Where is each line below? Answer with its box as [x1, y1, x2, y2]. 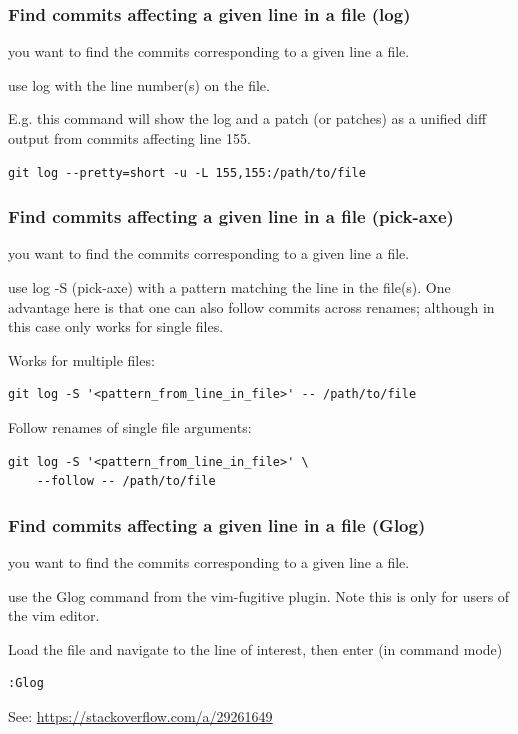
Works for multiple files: [8, 349, 155, 370]
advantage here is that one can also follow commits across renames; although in [8, 296, 495, 317]
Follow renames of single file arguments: [8, 416, 252, 437]
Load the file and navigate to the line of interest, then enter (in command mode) [8, 638, 503, 659]
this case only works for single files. [8, 316, 224, 337]
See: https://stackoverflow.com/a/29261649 [8, 705, 273, 726]
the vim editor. [8, 605, 100, 626]
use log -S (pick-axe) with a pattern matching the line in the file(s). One [8, 277, 451, 297]
